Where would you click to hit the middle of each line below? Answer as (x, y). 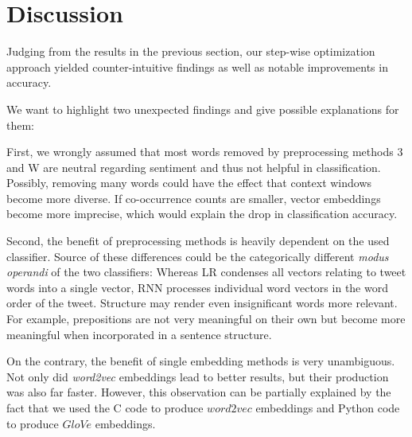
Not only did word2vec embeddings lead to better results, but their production (198, 376)
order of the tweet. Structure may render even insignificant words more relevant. (202, 303)
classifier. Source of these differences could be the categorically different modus (198, 256)
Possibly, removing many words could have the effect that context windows (189, 183)
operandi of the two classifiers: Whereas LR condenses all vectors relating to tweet (206, 272)
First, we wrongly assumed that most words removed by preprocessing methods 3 (205, 152)
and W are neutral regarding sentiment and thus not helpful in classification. (194, 167)
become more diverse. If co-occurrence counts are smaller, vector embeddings (194, 198)
